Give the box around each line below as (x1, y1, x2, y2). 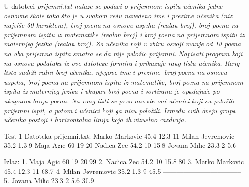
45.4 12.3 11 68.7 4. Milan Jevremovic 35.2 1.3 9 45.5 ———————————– (4, 166, 241, 176)
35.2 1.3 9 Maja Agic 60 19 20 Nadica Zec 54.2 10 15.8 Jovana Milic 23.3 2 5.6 (4, 140, 236, 150)
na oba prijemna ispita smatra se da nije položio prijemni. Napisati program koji (4, 48, 243, 58)
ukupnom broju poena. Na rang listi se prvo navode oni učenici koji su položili (4, 95, 234, 105)
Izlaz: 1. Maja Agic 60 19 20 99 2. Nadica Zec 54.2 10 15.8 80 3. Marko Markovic (4, 156, 244, 166)
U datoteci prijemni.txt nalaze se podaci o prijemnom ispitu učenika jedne (4, 1, 223, 11)
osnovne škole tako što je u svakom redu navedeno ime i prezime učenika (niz (4, 10, 233, 20)
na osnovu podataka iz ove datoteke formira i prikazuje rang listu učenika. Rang (4, 58, 240, 68)
